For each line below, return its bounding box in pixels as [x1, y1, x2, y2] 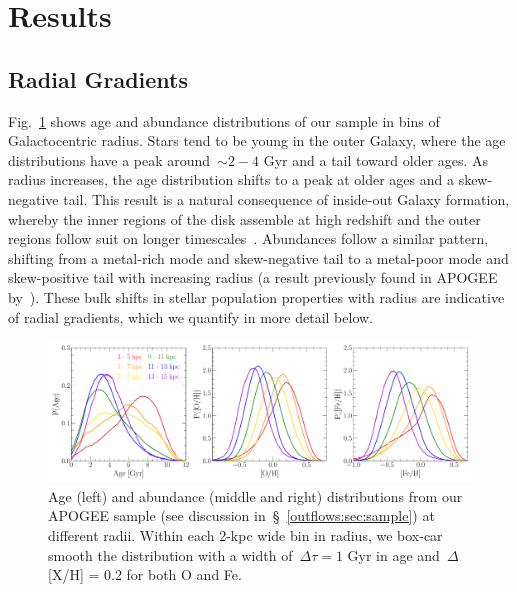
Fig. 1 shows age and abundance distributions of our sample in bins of [8, 110, 440, 131]
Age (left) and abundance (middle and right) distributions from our [48, 485, 463, 506]
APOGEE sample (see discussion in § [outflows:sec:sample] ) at [48, 505, 435, 526]
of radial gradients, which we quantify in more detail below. [8, 306, 373, 327]
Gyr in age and [347, 544, 440, 565]
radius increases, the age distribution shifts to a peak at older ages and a [8, 169, 454, 190]
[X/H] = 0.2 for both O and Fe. [48, 564, 242, 585]
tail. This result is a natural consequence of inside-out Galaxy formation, [63, 188, 510, 209]
